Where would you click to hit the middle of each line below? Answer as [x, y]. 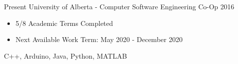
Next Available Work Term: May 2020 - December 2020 [99, 39]
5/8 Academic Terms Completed [64, 23]
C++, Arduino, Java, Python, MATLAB [66, 55]
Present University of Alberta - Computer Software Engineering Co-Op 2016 [119, 6]
